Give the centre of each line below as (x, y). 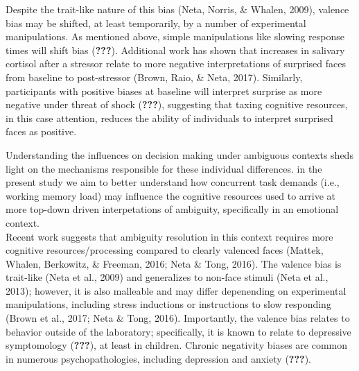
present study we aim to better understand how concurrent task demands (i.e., (173, 182)
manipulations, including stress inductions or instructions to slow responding (168, 304)
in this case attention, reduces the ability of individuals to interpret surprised (169, 118)
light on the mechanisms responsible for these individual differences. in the (164, 168)
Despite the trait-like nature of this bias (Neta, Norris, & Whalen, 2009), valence (177, 9)
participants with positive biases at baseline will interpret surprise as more (164, 90)
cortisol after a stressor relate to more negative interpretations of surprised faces (176, 63)
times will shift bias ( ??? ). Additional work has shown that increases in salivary (175, 50)
